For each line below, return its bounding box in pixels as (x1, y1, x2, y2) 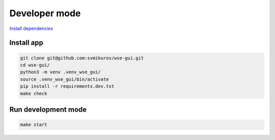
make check (20, 90, 47, 96)
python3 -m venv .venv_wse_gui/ (20, 69, 101, 75)
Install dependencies (9, 25, 53, 31)
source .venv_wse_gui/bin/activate (20, 76, 109, 82)
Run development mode (9, 105, 87, 114)
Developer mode (9, 8, 81, 19)
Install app (9, 39, 43, 47)
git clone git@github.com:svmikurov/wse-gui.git (20, 55, 144, 61)
